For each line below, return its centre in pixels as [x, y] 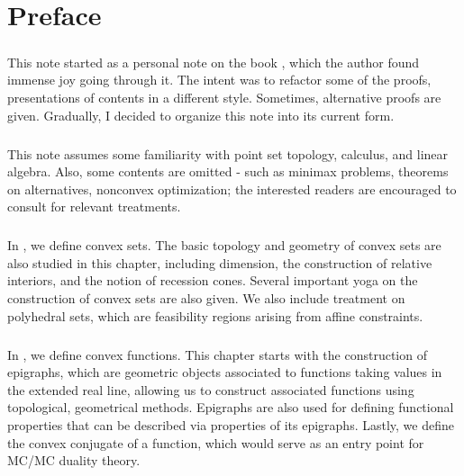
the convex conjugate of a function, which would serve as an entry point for [216, 442]
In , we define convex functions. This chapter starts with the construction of [217, 354]
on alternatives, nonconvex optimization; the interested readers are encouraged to [232, 189]
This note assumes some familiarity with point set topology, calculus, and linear [228, 153]
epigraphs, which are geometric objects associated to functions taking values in [225, 372]
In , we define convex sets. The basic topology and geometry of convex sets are [224, 245]
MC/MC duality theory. [74, 460]
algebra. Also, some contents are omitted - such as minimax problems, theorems [228, 171]
